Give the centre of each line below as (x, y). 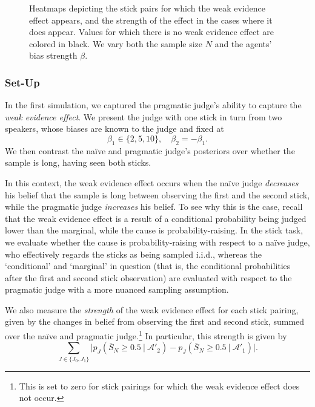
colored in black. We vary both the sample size (116, 43)
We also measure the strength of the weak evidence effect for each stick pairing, (152, 309)
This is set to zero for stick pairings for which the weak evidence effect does (159, 386)
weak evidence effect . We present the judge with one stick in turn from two (144, 116)
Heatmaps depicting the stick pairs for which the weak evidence (147, 8)
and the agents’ (243, 43)
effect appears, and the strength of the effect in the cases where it (151, 20)
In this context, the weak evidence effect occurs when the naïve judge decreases (152, 182)
